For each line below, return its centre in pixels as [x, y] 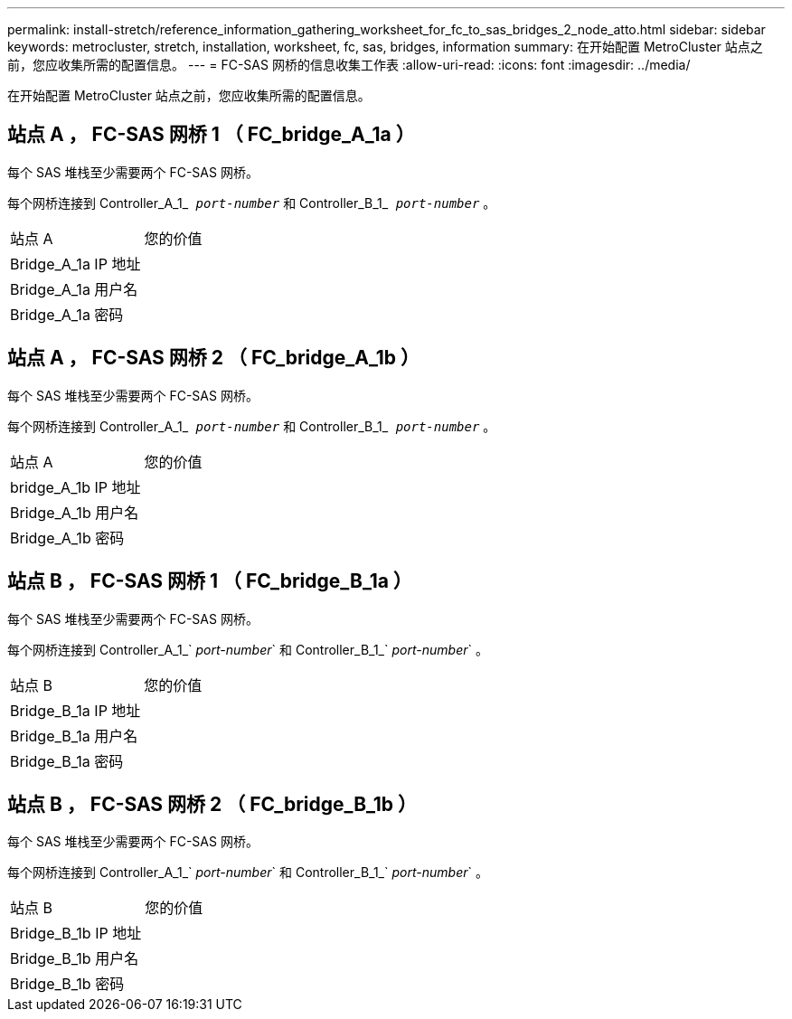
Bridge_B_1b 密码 [67, 984]
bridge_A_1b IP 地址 [75, 487]
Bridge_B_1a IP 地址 [75, 710]
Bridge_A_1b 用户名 [75, 512]
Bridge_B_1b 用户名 [75, 959]
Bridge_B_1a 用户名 [74, 736]
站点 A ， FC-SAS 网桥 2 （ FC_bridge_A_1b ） [213, 358]
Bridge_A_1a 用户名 [74, 289]
